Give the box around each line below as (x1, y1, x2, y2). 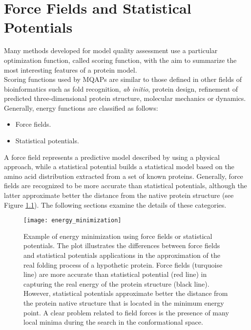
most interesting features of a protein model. (4, 64, 137, 75)
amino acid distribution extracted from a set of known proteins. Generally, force (4, 171, 243, 181)
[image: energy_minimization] (23, 217, 122, 224)
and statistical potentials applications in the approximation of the (23, 250, 220, 260)
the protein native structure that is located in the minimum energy (23, 298, 224, 308)
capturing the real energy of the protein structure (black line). (23, 278, 209, 289)
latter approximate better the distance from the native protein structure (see (4, 190, 234, 200)
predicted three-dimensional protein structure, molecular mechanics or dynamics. (4, 93, 246, 103)
